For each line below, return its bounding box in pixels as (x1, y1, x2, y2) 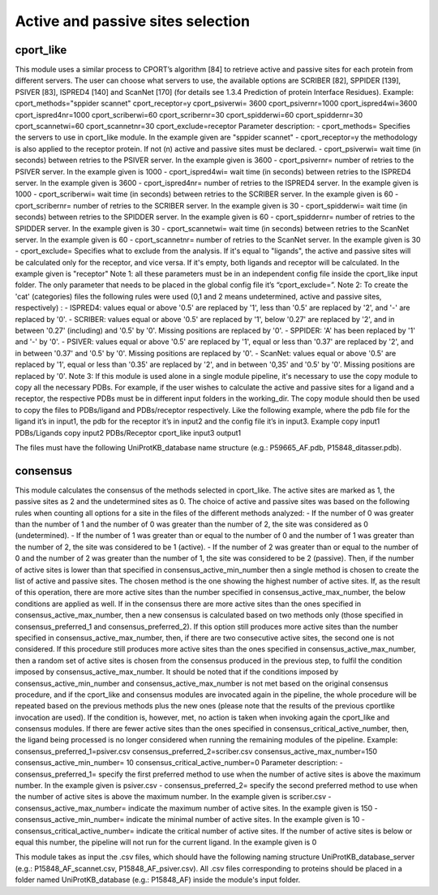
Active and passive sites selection (15, 12, 251, 30)
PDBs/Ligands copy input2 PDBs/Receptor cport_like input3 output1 (15, 428, 242, 437)
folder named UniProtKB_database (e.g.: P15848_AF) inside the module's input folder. (15, 875, 301, 884)
